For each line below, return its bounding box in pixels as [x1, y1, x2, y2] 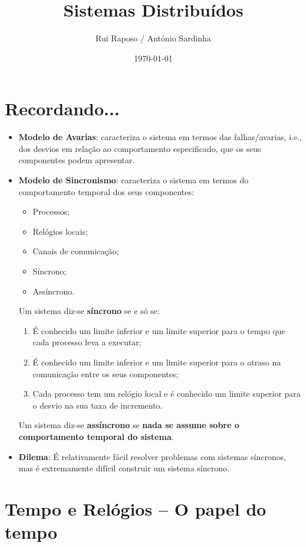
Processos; [32, 205, 70, 218]
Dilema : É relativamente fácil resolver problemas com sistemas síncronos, [18, 450, 287, 462]
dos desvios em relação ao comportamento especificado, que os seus [18, 142, 261, 154]
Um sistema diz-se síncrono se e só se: [18, 305, 160, 317]
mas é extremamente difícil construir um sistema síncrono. [18, 462, 229, 474]
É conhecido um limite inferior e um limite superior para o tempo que [32, 324, 285, 336]
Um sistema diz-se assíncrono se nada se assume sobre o [18, 419, 239, 431]
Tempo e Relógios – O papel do [5, 496, 266, 520]
